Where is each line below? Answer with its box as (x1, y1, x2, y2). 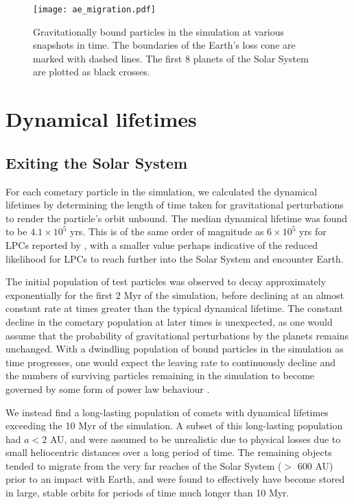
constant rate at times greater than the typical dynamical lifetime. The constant (5, 301, 343, 315)
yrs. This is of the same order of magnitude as (69, 224, 264, 239)
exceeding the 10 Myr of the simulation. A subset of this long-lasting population (5, 418, 343, 433)
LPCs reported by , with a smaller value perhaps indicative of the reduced (5, 237, 318, 252)
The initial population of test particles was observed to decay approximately (5, 274, 327, 289)
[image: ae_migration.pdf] (33, 5, 156, 14)
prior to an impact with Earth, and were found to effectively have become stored (5, 472, 345, 486)
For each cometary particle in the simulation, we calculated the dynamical (5, 184, 318, 198)
